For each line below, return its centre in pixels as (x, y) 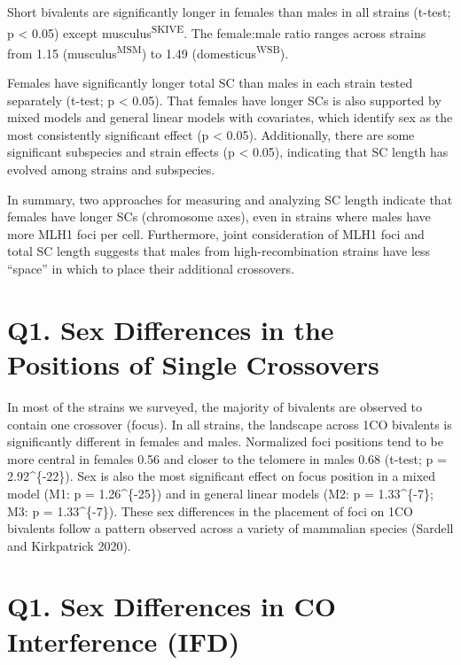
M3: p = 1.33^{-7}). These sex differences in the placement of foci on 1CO (210, 510)
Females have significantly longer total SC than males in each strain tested (210, 83)
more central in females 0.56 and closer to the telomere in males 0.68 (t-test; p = (227, 458)
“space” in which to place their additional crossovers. (151, 269)
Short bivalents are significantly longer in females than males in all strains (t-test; (229, 12)
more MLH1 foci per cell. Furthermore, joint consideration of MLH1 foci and (216, 233)
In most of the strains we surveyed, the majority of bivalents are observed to (215, 406)
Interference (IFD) (124, 641)
